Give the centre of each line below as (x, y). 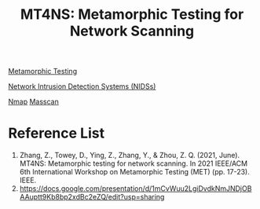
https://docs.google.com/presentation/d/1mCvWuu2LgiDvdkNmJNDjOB (135, 189)
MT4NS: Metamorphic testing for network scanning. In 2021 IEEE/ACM (134, 163)
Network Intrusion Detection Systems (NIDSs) (82, 86)
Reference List (56, 133)
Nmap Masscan (33, 102)
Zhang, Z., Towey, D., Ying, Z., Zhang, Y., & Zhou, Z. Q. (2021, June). (130, 156)
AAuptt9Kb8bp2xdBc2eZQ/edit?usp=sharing (92, 197)
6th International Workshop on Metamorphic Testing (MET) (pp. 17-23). (134, 172)
